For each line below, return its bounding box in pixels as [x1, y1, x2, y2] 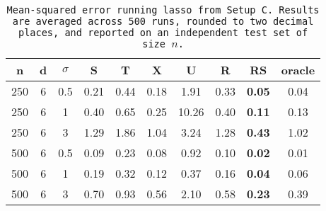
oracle [281, 62, 315, 78]
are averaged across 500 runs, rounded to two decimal [12, 16, 314, 27]
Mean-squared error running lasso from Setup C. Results [6, 4, 320, 16]
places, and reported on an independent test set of [18, 27, 308, 38]
